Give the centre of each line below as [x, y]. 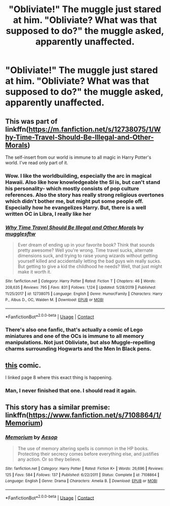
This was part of [31, 121]
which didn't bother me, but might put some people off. [74, 201]
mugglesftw [20, 233]
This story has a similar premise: [58, 407]
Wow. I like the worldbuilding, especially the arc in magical [78, 176]
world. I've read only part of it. [37, 163]
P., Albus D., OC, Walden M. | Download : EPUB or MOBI [54, 300]
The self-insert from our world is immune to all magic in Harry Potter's [78, 157]
